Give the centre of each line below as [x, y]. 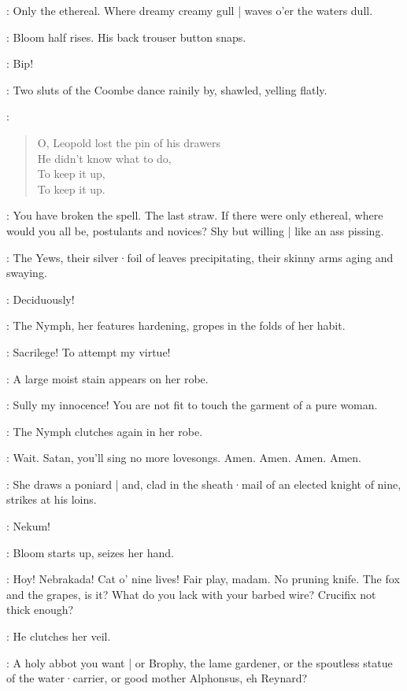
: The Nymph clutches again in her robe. [105, 431]
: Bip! [20, 63]
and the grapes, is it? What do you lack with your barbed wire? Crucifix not [191, 594]
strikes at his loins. [52, 499]
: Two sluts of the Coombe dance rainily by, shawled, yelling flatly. [167, 89]
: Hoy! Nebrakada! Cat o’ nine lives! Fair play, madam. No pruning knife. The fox [203, 579]
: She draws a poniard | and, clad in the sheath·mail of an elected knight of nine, [204, 484]
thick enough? [40, 610]
